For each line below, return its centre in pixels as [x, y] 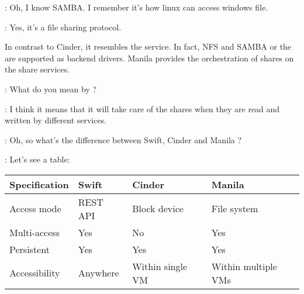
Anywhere [99, 273]
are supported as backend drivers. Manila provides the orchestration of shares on [149, 58]
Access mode [35, 209]
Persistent [30, 249]
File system [235, 209]
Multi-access [34, 232]
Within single [160, 266]
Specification [39, 184]
